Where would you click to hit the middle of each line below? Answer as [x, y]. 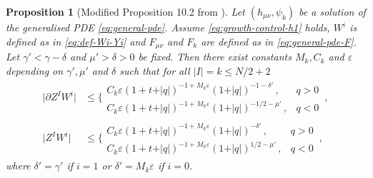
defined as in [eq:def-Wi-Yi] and [76, 41]
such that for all [155, 70]
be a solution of [332, 11]
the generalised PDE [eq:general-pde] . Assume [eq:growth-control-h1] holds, [168, 27]
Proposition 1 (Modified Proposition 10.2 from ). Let [125, 11]
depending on [35, 70]
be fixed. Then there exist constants [215, 57]
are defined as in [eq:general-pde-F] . [279, 41]
